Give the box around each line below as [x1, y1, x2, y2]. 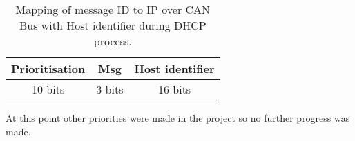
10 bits [32, 81, 65, 97]
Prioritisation [11, 61, 86, 76]
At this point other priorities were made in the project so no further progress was [6, 111, 350, 124]
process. [93, 33, 132, 49]
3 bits [96, 81, 124, 97]
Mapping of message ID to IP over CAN [15, 1, 211, 17]
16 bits [157, 81, 191, 97]
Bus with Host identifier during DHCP [19, 17, 207, 33]
